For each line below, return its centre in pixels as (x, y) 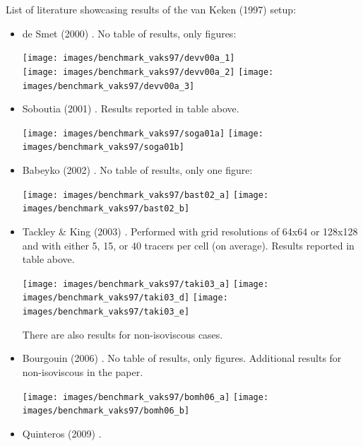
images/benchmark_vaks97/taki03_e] (106, 312)
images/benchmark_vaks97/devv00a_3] (108, 86)
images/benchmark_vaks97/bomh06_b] (106, 411)
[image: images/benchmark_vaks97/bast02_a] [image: (145, 195)
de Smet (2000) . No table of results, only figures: (129, 33)
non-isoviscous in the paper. (83, 371)
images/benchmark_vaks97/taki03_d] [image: (125, 298)
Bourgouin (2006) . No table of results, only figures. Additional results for (182, 358)
